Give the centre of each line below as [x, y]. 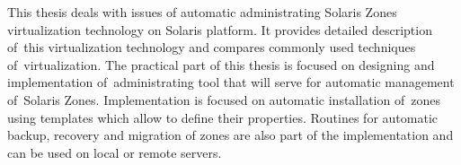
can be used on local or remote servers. [115, 152]
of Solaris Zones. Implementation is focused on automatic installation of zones [224, 99]
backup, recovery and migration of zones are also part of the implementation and [230, 135]
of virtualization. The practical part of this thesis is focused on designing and [221, 64]
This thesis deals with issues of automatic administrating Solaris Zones [202, 12]
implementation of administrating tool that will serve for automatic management [231, 82]
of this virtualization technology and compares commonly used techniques [212, 47]
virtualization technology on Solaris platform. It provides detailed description [220, 29]
